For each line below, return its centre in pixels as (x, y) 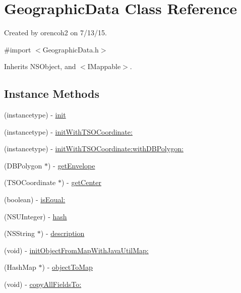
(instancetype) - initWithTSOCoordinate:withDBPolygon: (94, 149)
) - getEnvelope (71, 165)
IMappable (104, 66)
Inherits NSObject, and (40, 66)
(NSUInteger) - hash (36, 216)
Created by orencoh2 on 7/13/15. (55, 33)
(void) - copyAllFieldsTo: (43, 284)
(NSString (20, 233)
